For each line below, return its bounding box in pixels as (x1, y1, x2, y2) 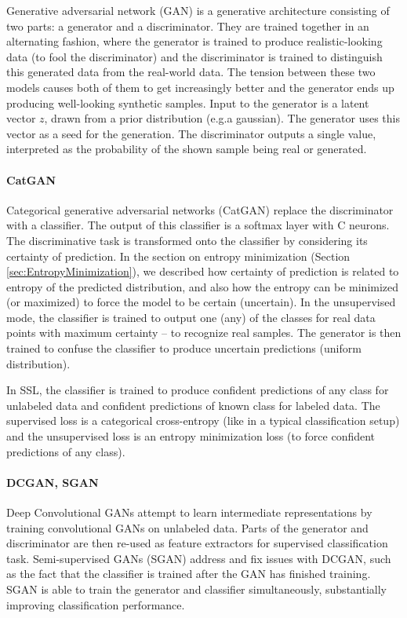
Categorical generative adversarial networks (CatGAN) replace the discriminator (6, 201, 394, 218)
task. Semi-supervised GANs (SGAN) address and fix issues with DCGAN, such (6, 550, 391, 566)
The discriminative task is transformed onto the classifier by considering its (6, 232, 368, 248)
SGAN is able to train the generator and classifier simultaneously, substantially (6, 581, 387, 597)
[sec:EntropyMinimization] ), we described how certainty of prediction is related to (6, 263, 399, 280)
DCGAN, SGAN (6, 474, 99, 490)
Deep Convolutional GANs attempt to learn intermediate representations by (6, 504, 372, 521)
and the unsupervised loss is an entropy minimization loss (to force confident (6, 428, 376, 444)
